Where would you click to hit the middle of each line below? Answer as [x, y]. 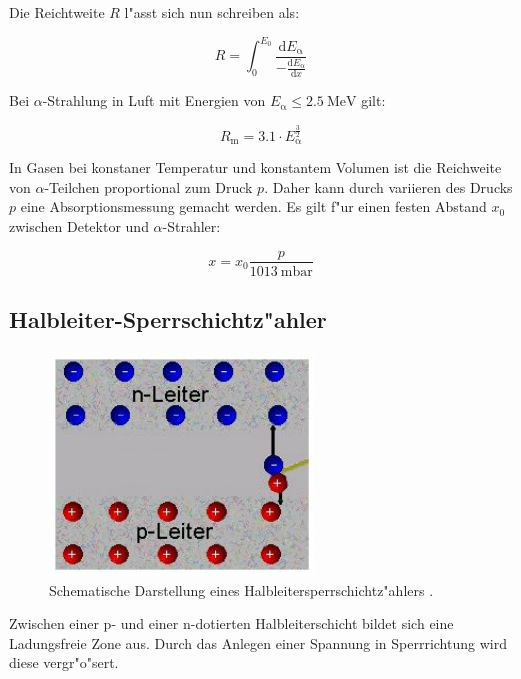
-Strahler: [191, 225]
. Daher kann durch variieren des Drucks [388, 186]
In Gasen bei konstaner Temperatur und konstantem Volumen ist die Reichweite [255, 167]
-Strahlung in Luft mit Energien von [154, 100]
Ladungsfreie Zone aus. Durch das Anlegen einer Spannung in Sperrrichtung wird [258, 642]
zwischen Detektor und [79, 225]
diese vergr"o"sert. [64, 662]
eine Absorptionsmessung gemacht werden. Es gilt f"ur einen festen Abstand [253, 206]
